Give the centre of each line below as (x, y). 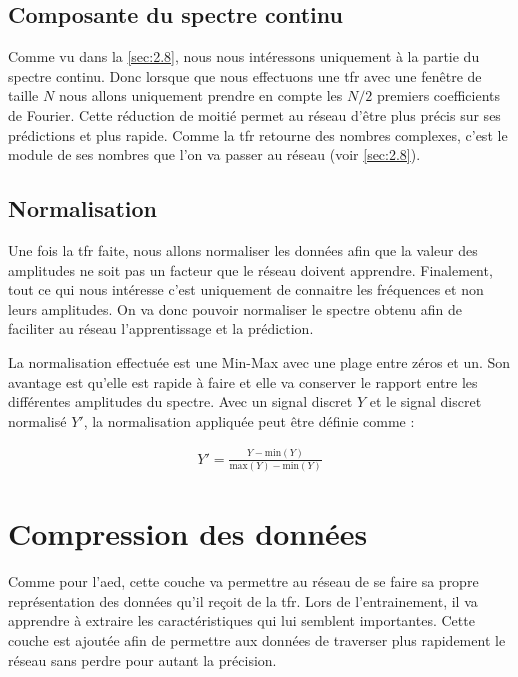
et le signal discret (425, 401)
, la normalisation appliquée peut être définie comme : (249, 420)
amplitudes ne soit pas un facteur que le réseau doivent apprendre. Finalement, (250, 269)
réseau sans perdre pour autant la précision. (142, 659)
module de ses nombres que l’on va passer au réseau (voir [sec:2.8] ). (214, 154)
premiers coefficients (438, 95)
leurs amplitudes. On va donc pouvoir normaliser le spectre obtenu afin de (235, 308)
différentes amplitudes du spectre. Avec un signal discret (180, 401)
